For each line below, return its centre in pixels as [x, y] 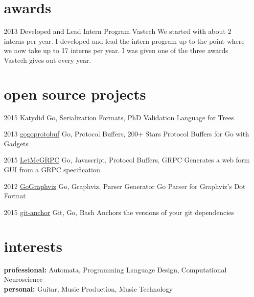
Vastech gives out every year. [47, 60]
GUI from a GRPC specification [52, 169]
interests [33, 246]
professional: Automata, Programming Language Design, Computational [115, 269]
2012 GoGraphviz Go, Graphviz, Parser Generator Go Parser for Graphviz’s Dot [125, 186]
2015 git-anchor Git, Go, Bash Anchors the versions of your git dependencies [119, 212]
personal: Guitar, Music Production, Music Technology [88, 288]
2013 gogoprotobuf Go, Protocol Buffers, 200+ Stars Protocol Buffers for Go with [127, 134]
